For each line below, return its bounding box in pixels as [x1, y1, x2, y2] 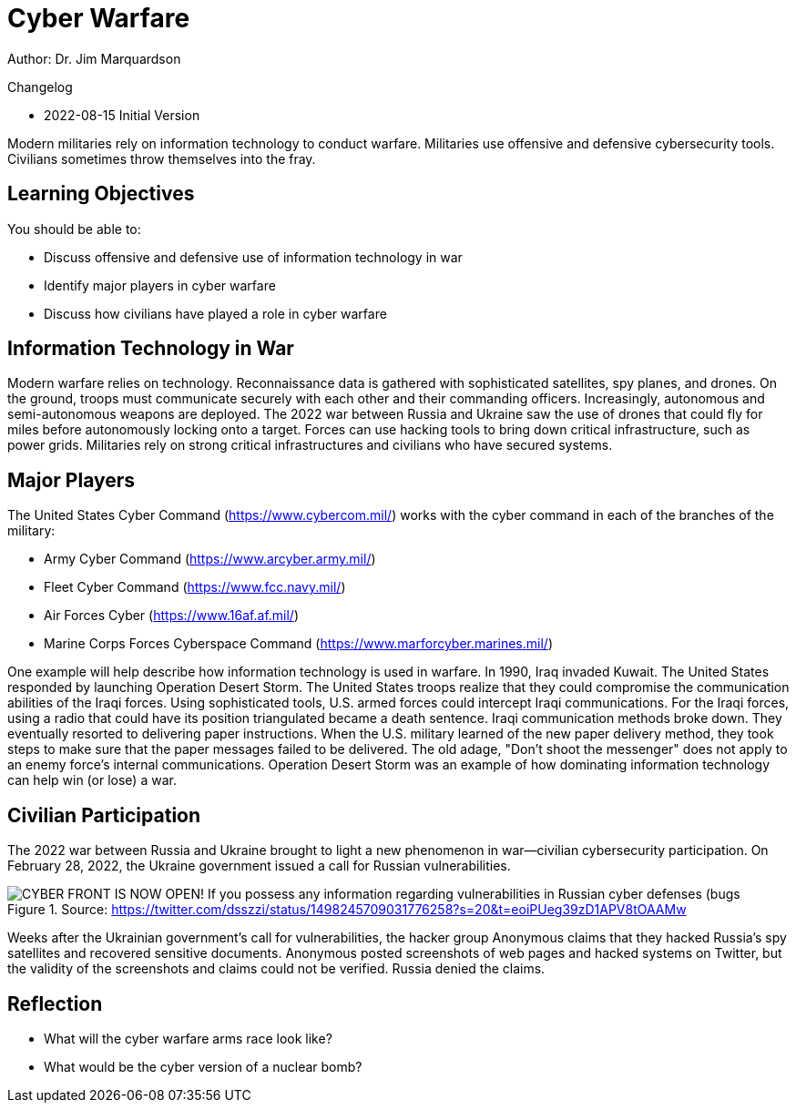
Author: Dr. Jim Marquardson [7, 50, 181, 66]
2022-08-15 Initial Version [44, 107, 200, 123]
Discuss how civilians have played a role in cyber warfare [44, 305, 387, 321]
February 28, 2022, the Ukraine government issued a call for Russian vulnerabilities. [7, 858, 511, 874]
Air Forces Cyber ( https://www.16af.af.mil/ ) [44, 607, 300, 624]
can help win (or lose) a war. [7, 772, 177, 789]
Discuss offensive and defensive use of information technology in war [44, 249, 463, 265]
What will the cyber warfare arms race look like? [44, 1030, 332, 1046]
